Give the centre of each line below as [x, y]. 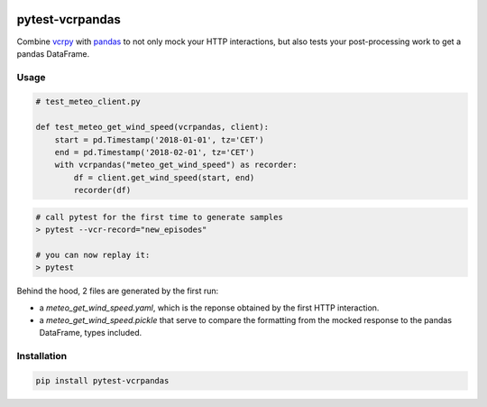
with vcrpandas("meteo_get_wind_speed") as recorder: [176, 165]
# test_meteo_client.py [88, 102]
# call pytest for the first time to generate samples [159, 217]
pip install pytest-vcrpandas [102, 381]
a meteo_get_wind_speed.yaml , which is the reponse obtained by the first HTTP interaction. [209, 308]
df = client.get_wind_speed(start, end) [164, 177]
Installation [42, 356]
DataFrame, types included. [91, 333]
